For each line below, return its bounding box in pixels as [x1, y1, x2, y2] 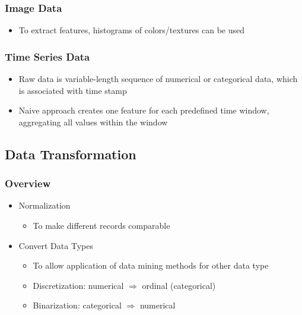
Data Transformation [5, 144, 136, 163]
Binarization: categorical [33, 299, 122, 311]
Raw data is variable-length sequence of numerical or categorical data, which [18, 73, 298, 85]
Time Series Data [5, 49, 90, 64]
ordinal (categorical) [142, 279, 216, 291]
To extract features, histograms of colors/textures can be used [18, 24, 244, 36]
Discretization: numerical [33, 279, 124, 291]
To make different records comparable [33, 219, 170, 231]
